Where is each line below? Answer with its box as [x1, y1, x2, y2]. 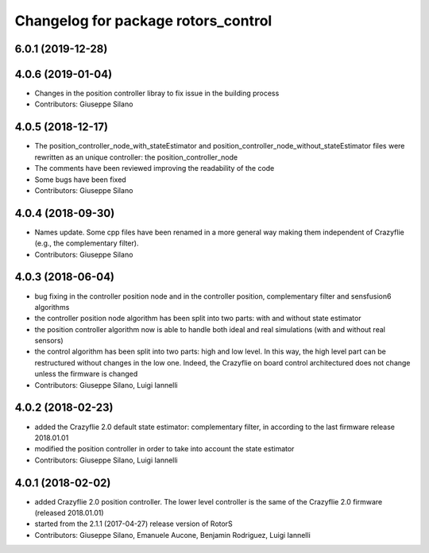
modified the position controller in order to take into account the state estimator [34, 444, 295, 454]
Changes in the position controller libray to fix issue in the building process [34, 88, 280, 99]
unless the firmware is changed [34, 369, 138, 379]
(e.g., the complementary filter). [34, 238, 139, 248]
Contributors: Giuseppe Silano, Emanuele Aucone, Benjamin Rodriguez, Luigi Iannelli [34, 530, 311, 539]
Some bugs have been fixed [34, 175, 126, 184]
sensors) [34, 336, 64, 346]
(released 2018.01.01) [34, 509, 104, 518]
